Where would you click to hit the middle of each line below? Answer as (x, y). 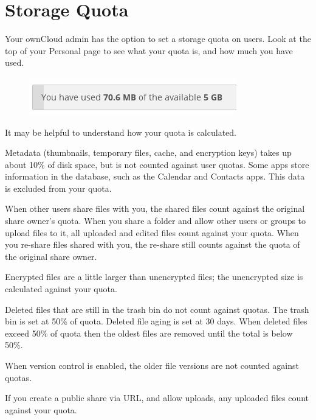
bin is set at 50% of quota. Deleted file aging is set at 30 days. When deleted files (156, 321)
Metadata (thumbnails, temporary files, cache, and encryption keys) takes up (148, 152)
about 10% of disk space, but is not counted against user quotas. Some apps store (157, 164)
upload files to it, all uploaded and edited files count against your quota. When (152, 232)
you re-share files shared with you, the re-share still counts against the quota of (153, 244)
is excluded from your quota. (58, 188)
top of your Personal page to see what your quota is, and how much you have (149, 50)
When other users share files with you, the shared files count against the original (155, 208)
